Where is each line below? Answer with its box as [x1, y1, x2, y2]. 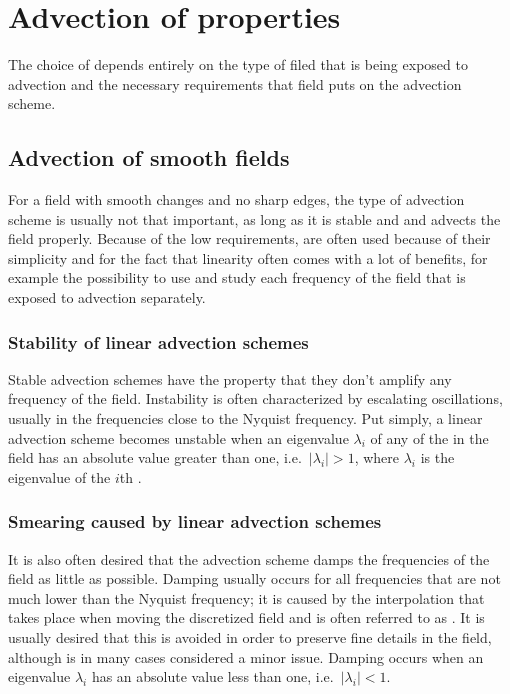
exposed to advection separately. [8, 287, 206, 308]
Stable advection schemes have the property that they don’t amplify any [8, 368, 452, 389]
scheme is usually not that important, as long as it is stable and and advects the [8, 208, 501, 229]
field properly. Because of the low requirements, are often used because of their [8, 228, 491, 249]
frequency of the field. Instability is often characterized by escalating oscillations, [8, 388, 503, 409]
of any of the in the [370, 427, 489, 448]
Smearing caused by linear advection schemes [8, 509, 382, 534]
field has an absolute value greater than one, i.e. [8, 447, 302, 468]
